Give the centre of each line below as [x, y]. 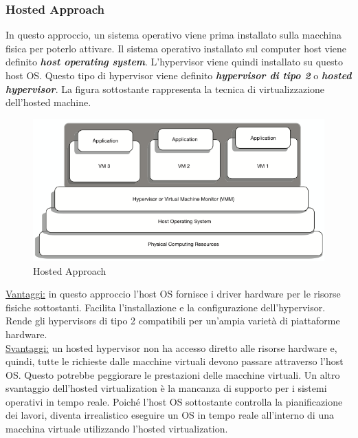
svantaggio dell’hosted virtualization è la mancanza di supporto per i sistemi [166, 388]
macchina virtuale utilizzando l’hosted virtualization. [117, 429]
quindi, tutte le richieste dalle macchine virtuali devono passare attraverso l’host [175, 361]
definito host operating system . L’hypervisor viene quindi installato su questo [175, 62]
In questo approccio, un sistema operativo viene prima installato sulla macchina [174, 35]
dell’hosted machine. [48, 102]
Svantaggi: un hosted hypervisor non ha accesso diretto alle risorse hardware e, [171, 347]
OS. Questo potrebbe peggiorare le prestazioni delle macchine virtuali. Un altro [173, 374]
